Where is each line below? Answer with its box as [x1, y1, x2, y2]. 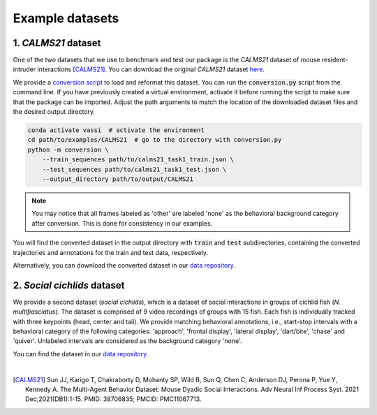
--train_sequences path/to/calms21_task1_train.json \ [42, 156, 234, 163]
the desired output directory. [13, 108, 96, 116]
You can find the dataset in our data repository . [13, 349, 149, 358]
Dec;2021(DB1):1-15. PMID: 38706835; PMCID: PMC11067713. [25, 395, 202, 403]
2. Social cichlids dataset [13, 279, 125, 291]
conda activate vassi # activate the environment [27, 126, 205, 134]
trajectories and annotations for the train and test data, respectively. [13, 248, 209, 256]
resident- [321, 56, 348, 64]
